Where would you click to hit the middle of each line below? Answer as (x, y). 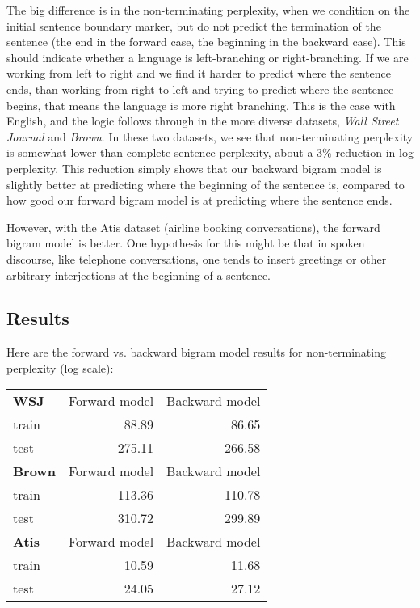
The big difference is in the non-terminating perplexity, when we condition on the (208, 10)
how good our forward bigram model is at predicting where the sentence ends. (199, 200)
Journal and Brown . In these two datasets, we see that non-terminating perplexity (210, 136)
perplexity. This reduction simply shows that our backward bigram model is (194, 168)
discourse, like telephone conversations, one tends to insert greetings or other (197, 258)
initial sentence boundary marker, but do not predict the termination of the (194, 25)
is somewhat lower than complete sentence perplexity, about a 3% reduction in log (210, 152)
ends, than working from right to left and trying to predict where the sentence (200, 89)
